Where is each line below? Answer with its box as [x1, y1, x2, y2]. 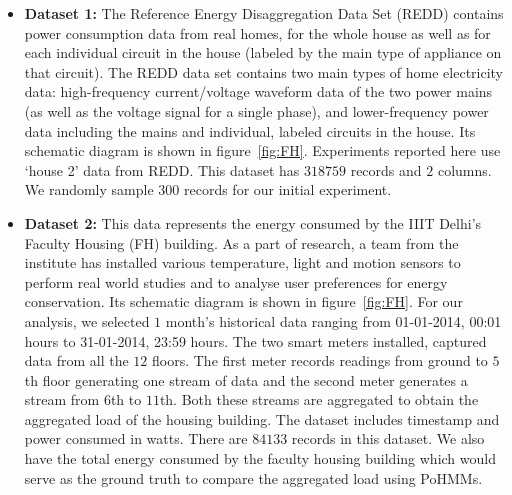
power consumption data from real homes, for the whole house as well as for [24, 22, 491, 43]
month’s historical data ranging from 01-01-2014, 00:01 [165, 310, 502, 331]
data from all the [24, 350, 129, 371]
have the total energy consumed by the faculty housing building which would [24, 448, 496, 469]
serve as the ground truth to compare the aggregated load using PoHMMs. [24, 467, 483, 488]
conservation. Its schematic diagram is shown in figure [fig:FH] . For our [24, 291, 463, 312]
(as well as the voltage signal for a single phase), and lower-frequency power [24, 100, 489, 121]
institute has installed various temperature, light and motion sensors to [24, 252, 461, 273]
